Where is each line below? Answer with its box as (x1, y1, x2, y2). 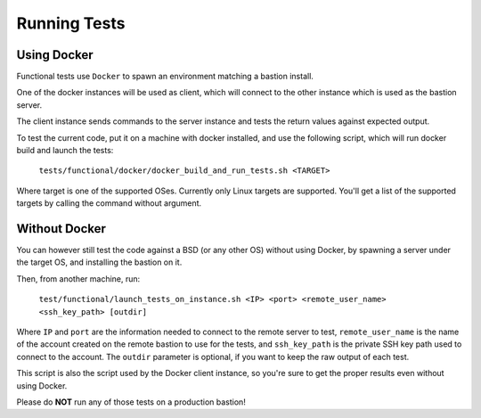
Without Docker (16, 221, 107, 236)
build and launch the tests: (16, 145, 114, 156)
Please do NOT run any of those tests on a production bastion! (16, 397, 247, 407)
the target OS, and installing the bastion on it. (16, 257, 183, 267)
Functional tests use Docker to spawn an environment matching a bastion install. (16, 71, 314, 82)
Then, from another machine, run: (16, 273, 141, 284)
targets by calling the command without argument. (16, 198, 202, 209)
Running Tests (16, 13, 126, 33)
